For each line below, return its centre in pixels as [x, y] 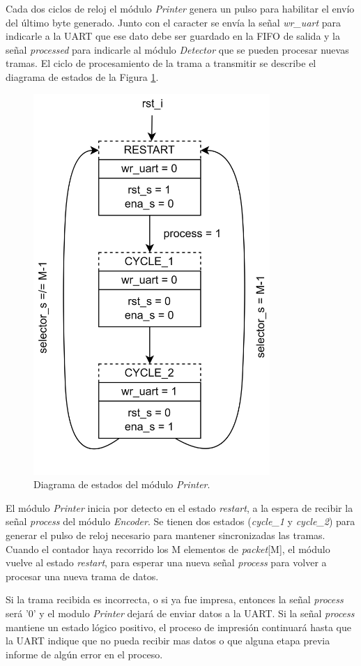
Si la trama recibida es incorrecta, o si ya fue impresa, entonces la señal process [175, 599]
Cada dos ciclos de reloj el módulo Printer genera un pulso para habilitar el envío [180, 8]
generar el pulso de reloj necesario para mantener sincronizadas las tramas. [166, 535]
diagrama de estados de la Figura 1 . [82, 76]
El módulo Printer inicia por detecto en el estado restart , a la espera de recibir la [179, 507]
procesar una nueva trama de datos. [82, 576]
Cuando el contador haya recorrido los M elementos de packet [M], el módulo [168, 548]
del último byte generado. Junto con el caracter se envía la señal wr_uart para [174, 22]
